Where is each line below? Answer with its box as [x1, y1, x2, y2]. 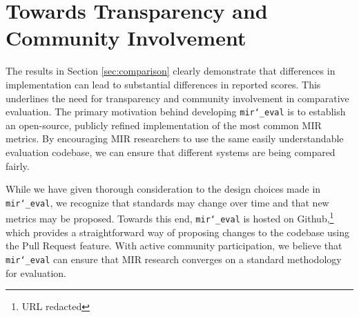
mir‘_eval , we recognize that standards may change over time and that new [6, 195, 329, 209]
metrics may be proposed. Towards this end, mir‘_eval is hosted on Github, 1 [6, 209, 334, 226]
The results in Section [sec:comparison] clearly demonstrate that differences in [6, 64, 336, 78]
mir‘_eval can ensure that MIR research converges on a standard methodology [6, 251, 342, 266]
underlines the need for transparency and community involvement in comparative [6, 90, 349, 105]
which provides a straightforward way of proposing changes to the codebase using [6, 224, 350, 239]
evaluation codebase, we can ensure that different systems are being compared [6, 144, 336, 159]
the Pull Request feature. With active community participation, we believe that [6, 238, 342, 253]
